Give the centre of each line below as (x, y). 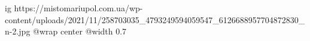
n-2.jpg (18, 31)
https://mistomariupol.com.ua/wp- (78, 8)
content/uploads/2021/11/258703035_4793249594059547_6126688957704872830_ (155, 19)
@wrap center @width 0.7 (80, 31)
